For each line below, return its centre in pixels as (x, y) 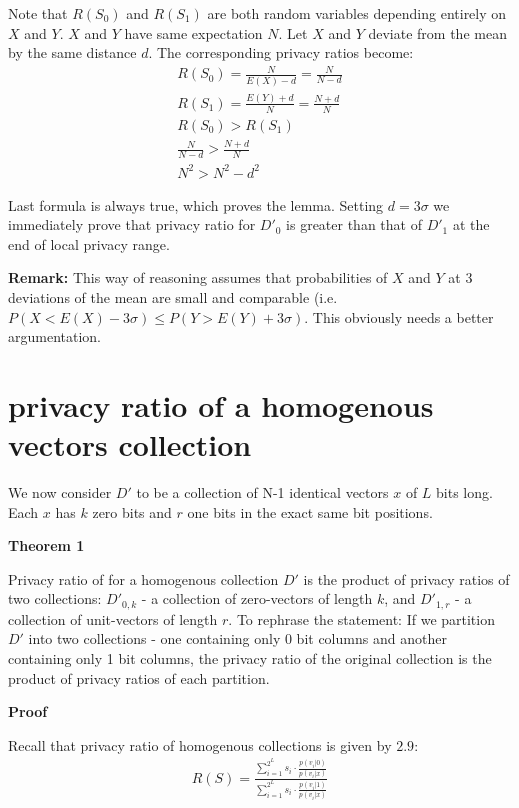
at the (471, 224)
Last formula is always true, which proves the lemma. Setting (196, 204)
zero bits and (132, 511)
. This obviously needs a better (399, 316)
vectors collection (130, 444)
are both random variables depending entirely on (357, 13)
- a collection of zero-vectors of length (257, 598)
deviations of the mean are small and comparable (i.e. (173, 296)
